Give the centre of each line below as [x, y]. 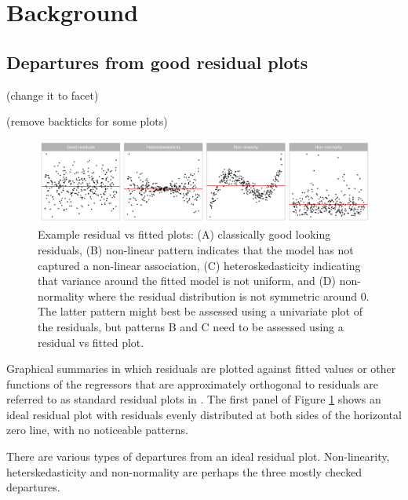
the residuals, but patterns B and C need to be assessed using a [191, 326]
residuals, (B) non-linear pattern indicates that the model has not [196, 249]
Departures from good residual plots [157, 62]
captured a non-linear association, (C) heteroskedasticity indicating [199, 265]
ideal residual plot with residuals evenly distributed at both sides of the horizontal [204, 414]
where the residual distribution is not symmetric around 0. [228, 296]
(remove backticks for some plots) [87, 121]
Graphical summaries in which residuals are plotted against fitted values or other [201, 369]
